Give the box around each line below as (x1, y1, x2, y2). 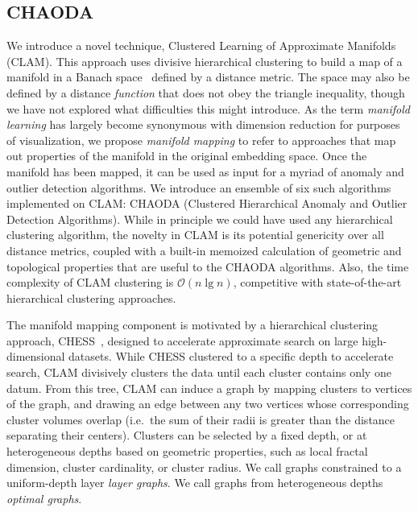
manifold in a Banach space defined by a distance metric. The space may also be (6, 68, 410, 85)
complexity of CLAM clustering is (6, 274, 174, 291)
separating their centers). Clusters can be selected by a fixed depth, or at (6, 427, 367, 444)
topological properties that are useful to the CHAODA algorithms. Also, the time (6, 258, 409, 275)
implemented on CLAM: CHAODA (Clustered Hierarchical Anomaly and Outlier (6, 195, 408, 212)
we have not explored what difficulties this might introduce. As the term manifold (6, 100, 410, 117)
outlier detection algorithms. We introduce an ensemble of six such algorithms (6, 179, 391, 196)
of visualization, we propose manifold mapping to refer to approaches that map (6, 131, 396, 148)
